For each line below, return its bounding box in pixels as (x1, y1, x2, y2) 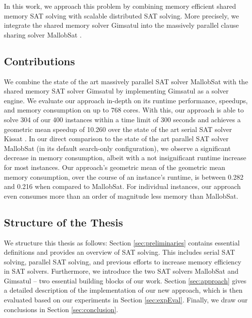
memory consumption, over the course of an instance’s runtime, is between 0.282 (4, 171, 244, 182)
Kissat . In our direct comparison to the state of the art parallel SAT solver (4, 133, 229, 144)
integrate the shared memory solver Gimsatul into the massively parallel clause (4, 20, 239, 30)
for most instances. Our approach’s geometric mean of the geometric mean (4, 162, 225, 172)
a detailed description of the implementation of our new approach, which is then (4, 285, 243, 295)
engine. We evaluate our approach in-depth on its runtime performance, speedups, (4, 95, 248, 105)
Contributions (4, 53, 75, 68)
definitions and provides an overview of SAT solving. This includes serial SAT (4, 247, 235, 257)
